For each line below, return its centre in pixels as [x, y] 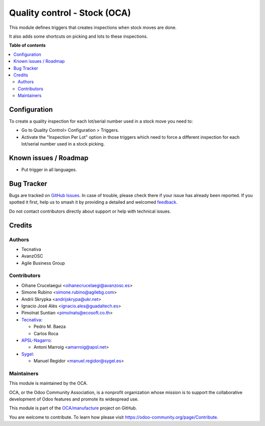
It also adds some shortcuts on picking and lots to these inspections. [79, 36]
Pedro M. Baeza [50, 326]
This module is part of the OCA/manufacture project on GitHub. [73, 408]
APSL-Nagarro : [37, 340]
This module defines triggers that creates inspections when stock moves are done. [93, 27]
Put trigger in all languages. [49, 170]
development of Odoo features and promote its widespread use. [74, 399]
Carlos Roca [46, 333]
